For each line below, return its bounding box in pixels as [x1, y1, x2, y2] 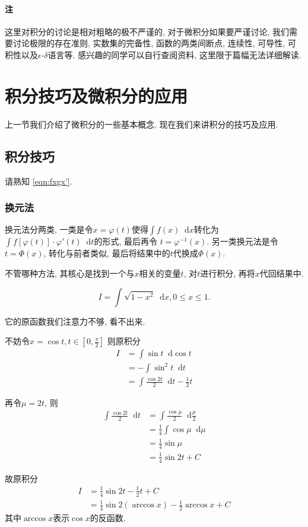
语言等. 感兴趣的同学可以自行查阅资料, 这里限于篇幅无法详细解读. [47, 48, 301, 61]
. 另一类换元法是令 [207, 235, 278, 247]
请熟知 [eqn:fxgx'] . [5, 174, 72, 187]
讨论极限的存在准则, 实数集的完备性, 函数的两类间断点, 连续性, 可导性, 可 [12, 37, 296, 49]
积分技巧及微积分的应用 [5, 83, 188, 107]
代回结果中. [259, 266, 304, 279]
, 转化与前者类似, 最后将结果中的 [43, 247, 170, 259]
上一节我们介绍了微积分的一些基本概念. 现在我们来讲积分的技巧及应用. [5, 118, 278, 130]
